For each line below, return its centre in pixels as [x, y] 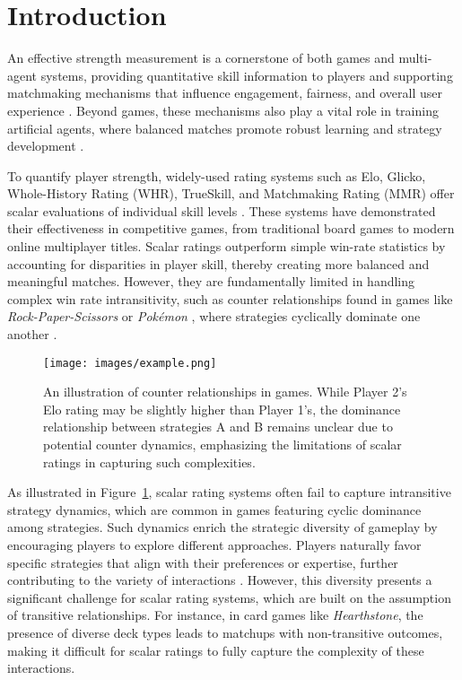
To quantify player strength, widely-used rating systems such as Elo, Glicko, [217, 175]
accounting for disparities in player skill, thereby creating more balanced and [218, 263]
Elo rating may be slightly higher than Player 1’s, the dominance [222, 409]
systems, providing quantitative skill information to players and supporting [247, 75]
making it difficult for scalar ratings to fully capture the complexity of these [216, 650]
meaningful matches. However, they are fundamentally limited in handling [211, 281]
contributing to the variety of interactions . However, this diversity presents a [220, 580]
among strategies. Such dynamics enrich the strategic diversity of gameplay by [222, 527]
